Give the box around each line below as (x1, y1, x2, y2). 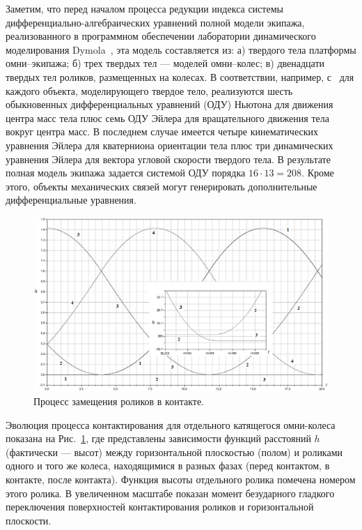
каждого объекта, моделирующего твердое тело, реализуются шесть (6, 83, 293, 98)
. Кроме (301, 165, 334, 180)
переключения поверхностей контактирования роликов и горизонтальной (6, 499, 314, 514)
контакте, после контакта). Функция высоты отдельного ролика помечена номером (6, 471, 356, 486)
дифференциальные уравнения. (6, 192, 136, 207)
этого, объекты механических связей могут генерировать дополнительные (6, 179, 317, 193)
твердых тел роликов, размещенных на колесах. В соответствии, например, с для (6, 69, 354, 84)
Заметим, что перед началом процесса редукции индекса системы (6, 1, 283, 15)
